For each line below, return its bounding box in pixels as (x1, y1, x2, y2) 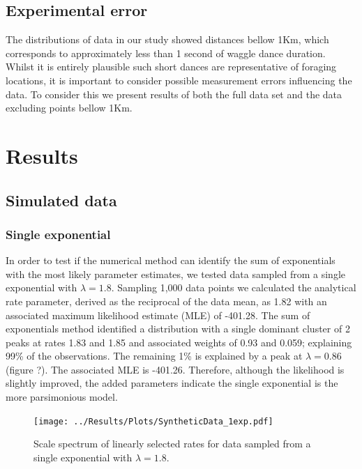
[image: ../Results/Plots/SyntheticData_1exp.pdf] (33, 416, 273, 426)
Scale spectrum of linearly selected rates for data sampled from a (33, 436, 311, 451)
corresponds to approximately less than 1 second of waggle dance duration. (6, 45, 326, 60)
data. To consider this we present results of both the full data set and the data (6, 86, 342, 101)
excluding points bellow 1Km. (6, 100, 133, 115)
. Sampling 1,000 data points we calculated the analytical (111, 280, 356, 295)
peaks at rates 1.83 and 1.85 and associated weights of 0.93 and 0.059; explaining (6, 335, 352, 349)
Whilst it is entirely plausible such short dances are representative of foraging (6, 59, 337, 74)
